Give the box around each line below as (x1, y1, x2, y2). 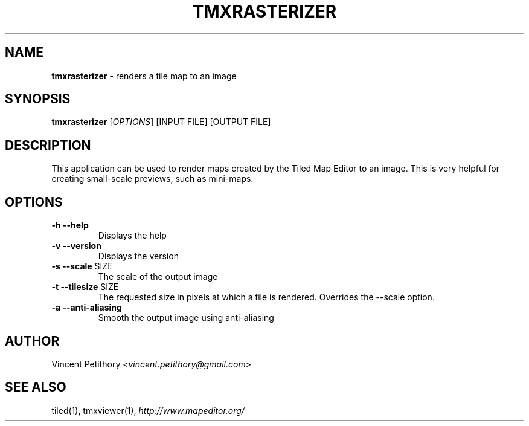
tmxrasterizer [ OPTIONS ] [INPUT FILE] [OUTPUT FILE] (51, 117, 271, 127)
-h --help (51, 220, 89, 231)
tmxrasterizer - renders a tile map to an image (51, 70, 237, 81)
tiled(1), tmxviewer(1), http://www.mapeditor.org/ (51, 405, 245, 416)
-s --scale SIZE (51, 261, 113, 272)
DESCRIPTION (5, 137, 91, 153)
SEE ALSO (5, 379, 66, 395)
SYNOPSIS (5, 91, 71, 107)
